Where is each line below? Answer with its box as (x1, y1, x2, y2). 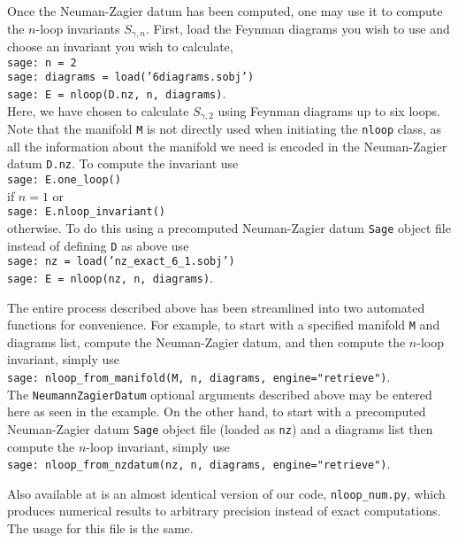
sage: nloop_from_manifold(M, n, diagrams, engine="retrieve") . (7, 367, 391, 385)
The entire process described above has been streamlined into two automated (7, 298, 425, 316)
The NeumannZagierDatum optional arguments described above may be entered (7, 384, 432, 403)
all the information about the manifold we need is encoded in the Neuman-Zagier (7, 136, 447, 155)
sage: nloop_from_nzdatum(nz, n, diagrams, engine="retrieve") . (7, 454, 391, 473)
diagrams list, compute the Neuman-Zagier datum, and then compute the (7, 332, 406, 351)
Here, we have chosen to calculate (7, 101, 189, 120)
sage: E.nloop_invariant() (7, 206, 165, 219)
